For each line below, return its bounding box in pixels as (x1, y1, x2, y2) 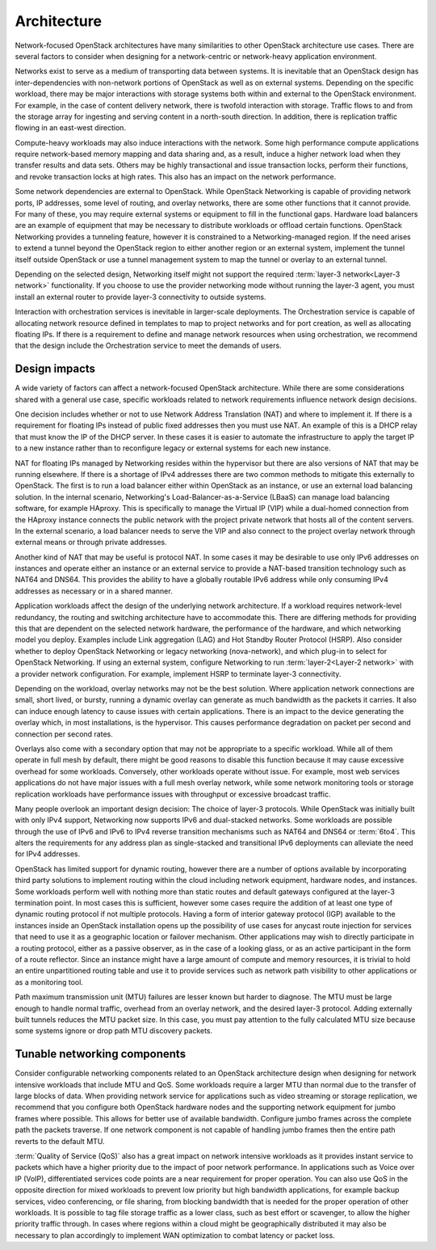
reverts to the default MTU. (15, 1136, 105, 1146)
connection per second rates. (15, 728, 113, 739)
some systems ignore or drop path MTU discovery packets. (15, 1026, 213, 1036)
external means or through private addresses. (15, 538, 167, 547)
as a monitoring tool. (15, 977, 84, 986)
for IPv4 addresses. (15, 849, 81, 859)
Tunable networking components (15, 1047, 186, 1061)
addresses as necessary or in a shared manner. (15, 586, 173, 596)
